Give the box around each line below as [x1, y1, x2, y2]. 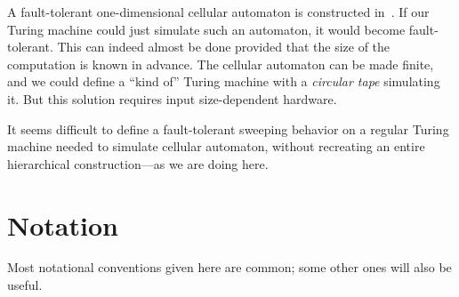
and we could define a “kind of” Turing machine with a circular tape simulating [7, 72, 440, 91]
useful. [7, 276, 43, 294]
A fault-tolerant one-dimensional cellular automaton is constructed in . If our [7, 3, 430, 20]
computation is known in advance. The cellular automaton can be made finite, [7, 54, 434, 73]
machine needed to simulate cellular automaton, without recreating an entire [7, 137, 425, 156]
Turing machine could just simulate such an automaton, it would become [7, 20, 406, 38]
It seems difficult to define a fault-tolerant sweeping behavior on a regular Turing [7, 119, 449, 138]
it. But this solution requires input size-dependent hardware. [7, 89, 337, 108]
